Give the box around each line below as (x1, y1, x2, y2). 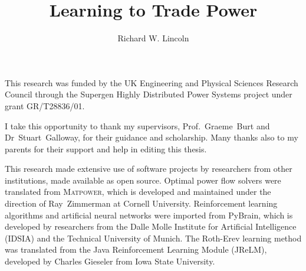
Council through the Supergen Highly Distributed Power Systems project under (5, 88, 292, 100)
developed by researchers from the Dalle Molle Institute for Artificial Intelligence (5, 220, 297, 233)
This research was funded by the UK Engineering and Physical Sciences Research (5, 76, 298, 89)
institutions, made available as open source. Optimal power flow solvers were (5, 174, 281, 186)
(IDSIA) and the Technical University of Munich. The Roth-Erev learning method (5, 231, 302, 244)
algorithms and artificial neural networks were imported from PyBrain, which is (5, 208, 293, 221)
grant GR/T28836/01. (5, 99, 85, 112)
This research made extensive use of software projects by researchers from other (5, 162, 292, 175)
